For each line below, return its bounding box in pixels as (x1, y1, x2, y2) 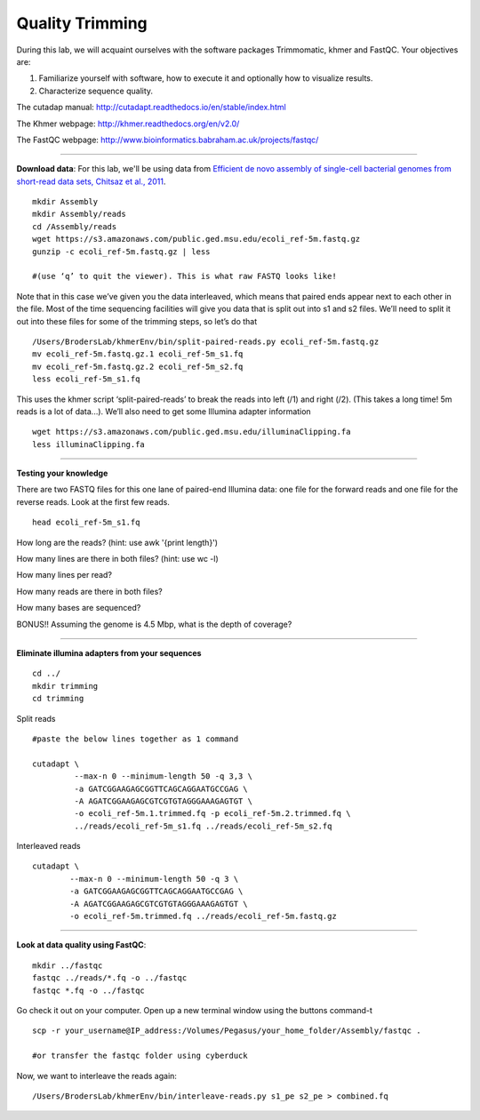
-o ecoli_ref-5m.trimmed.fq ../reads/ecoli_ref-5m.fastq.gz (69, 911, 337, 922)
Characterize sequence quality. (38, 85, 154, 96)
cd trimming (32, 693, 84, 704)
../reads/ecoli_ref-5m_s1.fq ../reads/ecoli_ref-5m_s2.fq (74, 820, 332, 831)
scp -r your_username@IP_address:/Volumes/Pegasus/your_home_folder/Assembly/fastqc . (32, 1026, 421, 1036)
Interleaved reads (16, 841, 81, 852)
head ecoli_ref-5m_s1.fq (32, 517, 140, 528)
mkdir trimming (32, 681, 99, 691)
